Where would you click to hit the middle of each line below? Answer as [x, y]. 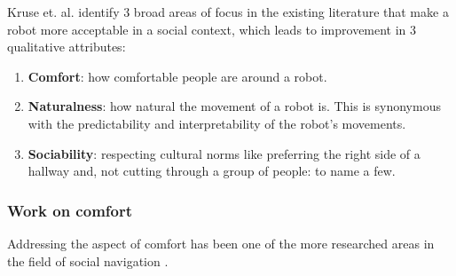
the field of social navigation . [88, 260]
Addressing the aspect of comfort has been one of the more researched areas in [221, 243]
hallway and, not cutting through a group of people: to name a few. [212, 171]
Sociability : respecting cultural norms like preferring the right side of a [224, 153]
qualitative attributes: [67, 47]
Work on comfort [70, 210]
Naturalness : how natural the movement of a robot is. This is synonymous [234, 106]
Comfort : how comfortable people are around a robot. [177, 76]
